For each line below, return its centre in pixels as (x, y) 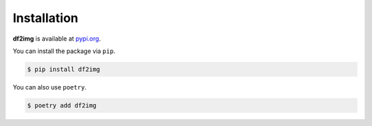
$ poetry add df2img (62, 105)
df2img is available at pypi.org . (57, 39)
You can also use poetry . (50, 87)
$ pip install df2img (64, 69)
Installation (45, 18)
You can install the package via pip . (64, 51)
